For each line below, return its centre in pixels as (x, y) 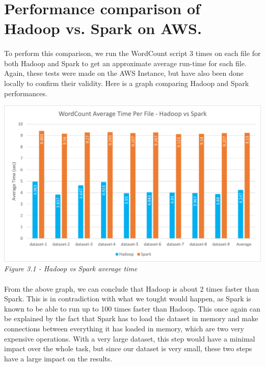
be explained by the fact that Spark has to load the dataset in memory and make (131, 318)
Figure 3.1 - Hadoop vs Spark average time (71, 269)
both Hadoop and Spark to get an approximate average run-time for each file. (125, 63)
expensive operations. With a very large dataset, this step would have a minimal (130, 338)
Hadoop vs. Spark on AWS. (103, 28)
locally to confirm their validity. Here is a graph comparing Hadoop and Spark (127, 83)
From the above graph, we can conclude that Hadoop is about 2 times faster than (132, 288)
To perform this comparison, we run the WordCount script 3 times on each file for (132, 53)
